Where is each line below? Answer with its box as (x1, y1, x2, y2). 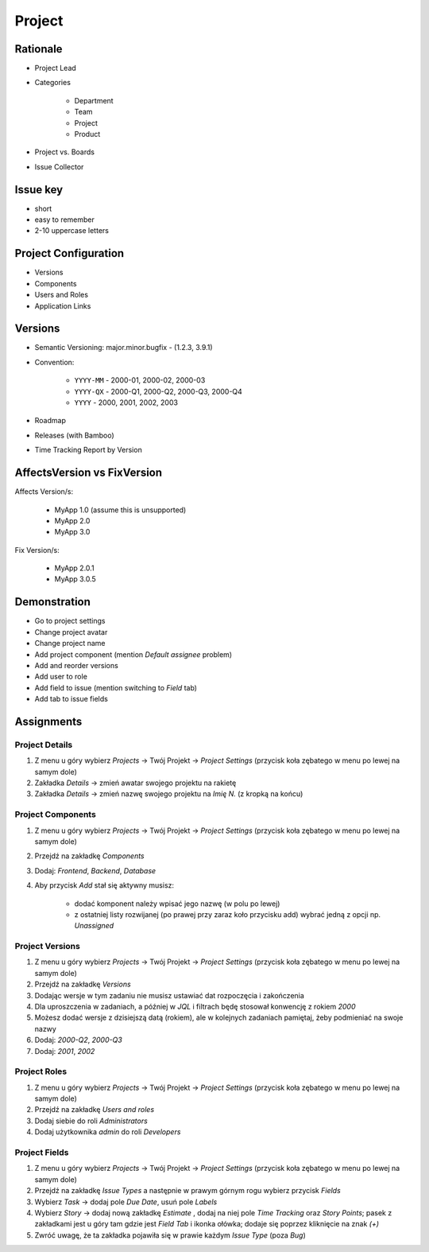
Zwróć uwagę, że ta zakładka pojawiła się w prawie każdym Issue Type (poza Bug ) (34, 1230, 306, 1240)
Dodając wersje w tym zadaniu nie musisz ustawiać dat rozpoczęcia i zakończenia (34, 990, 305, 1000)
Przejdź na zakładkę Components (34, 851, 145, 861)
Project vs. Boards (34, 147, 95, 157)
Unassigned (74, 921, 114, 931)
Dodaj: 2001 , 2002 (34, 1046, 95, 1056)
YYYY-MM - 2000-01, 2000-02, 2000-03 (74, 375, 206, 385)
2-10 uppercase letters (34, 226, 109, 235)
